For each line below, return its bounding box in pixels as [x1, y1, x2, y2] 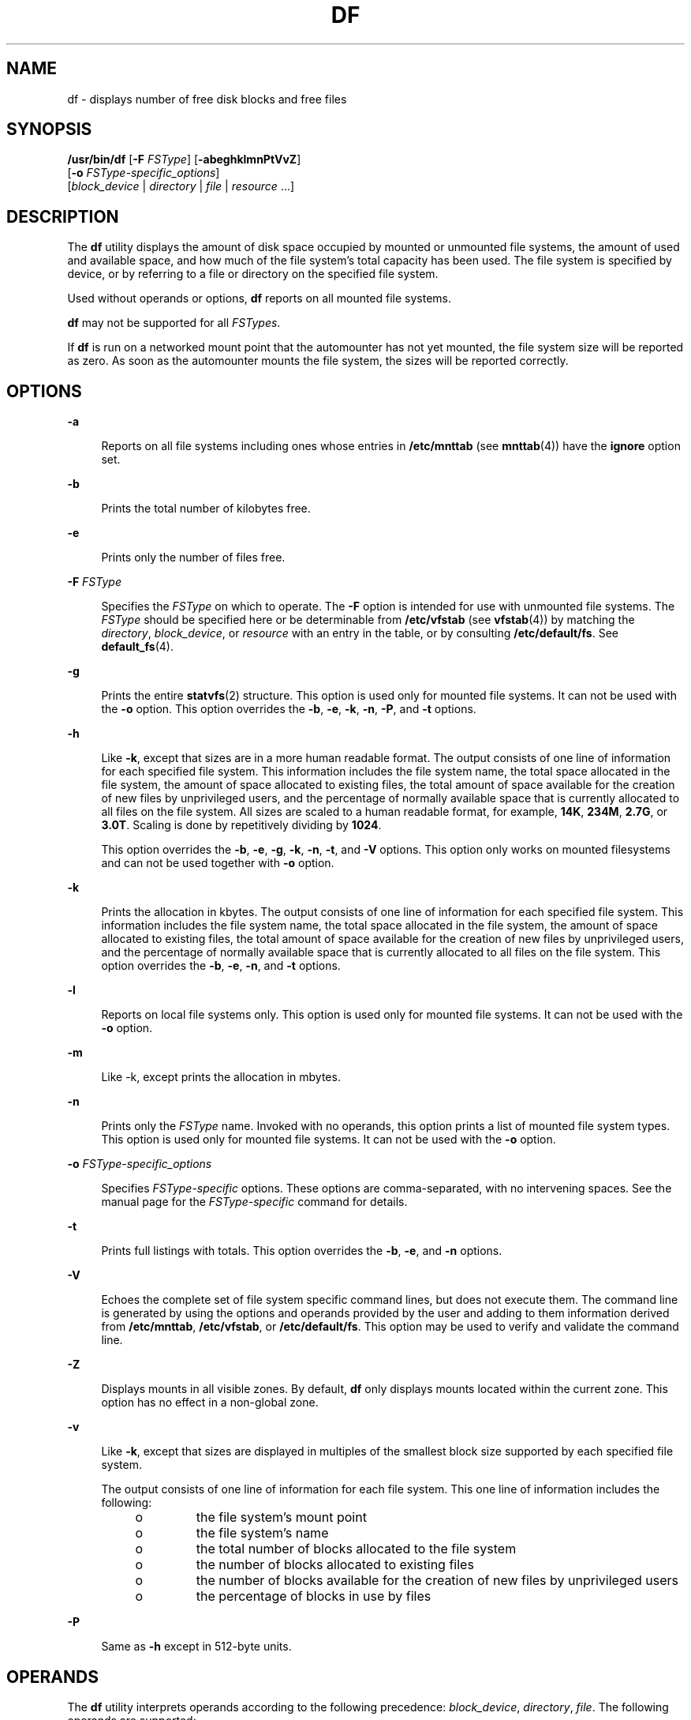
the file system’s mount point [196, 1509, 367, 1526]
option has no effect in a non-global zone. [101, 1395, 319, 1410]
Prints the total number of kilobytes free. [101, 501, 311, 516]
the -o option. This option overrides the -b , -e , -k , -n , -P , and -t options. [101, 702, 476, 716]
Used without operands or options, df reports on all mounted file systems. [67, 291, 452, 306]
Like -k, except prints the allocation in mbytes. [101, 1070, 341, 1084]
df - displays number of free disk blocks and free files [67, 92, 347, 106]
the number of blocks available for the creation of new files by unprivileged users [196, 1572, 679, 1589]
